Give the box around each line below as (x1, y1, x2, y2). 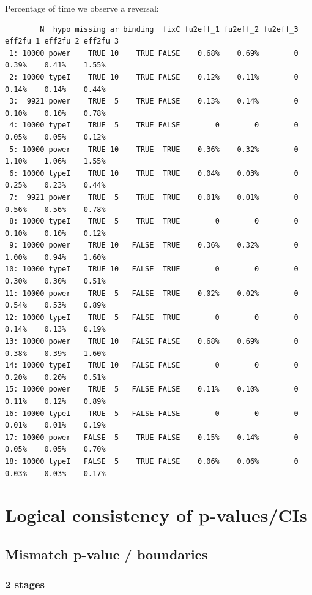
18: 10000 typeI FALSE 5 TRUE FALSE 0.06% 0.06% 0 (5, 457, 299, 466)
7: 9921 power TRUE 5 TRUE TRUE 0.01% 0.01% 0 (9, 192, 299, 202)
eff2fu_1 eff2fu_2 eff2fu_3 (5, 37, 119, 46)
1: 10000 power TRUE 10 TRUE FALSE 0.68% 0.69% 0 (9, 48, 299, 58)
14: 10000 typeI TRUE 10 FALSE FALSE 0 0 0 (5, 361, 299, 370)
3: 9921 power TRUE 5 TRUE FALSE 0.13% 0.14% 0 (9, 97, 299, 106)
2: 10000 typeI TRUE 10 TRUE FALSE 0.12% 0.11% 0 (9, 72, 299, 81)
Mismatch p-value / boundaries (5, 544, 208, 563)
